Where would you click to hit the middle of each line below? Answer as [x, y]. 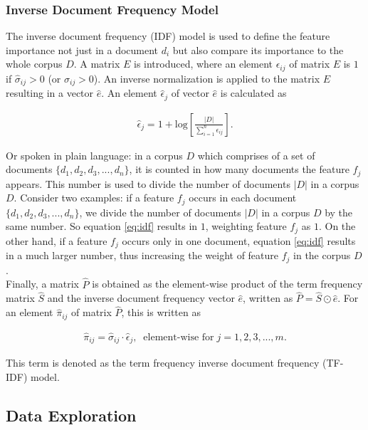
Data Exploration [71, 415]
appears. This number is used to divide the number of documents [148, 183]
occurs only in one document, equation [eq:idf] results [239, 240]
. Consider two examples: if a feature [94, 198]
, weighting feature [246, 226]
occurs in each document [243, 198]
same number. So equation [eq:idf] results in [102, 226]
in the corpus [322, 255]
